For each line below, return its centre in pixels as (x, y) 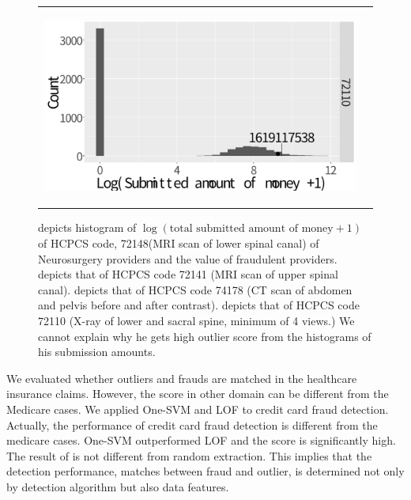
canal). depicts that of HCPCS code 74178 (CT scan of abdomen (195, 289)
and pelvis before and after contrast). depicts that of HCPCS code (199, 305)
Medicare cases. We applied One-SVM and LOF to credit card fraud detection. (198, 409)
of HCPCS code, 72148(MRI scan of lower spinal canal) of (179, 243)
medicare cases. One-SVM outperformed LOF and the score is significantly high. (201, 440)
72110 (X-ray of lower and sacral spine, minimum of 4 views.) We (196, 320)
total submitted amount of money (251, 229)
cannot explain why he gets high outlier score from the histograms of (205, 336)
